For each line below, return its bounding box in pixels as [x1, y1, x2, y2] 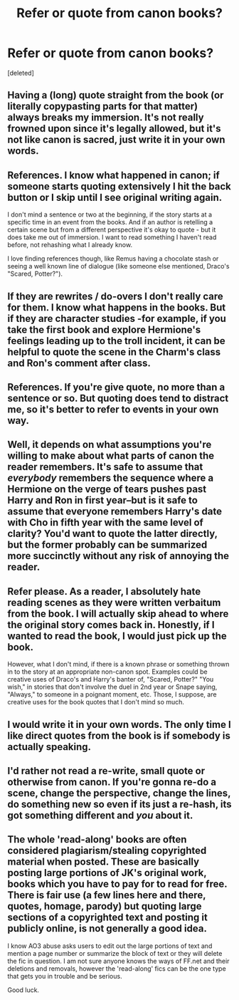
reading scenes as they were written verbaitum [7, 596, 221, 608]
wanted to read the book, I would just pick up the [7, 630, 228, 642]
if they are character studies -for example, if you [7, 312, 226, 325]
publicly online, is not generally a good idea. [7, 922, 208, 934]
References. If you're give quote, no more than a [7, 381, 225, 393]
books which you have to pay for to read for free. [7, 878, 228, 890]
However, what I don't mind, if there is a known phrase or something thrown [7, 660, 230, 669]
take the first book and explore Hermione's [7, 323, 201, 335]
